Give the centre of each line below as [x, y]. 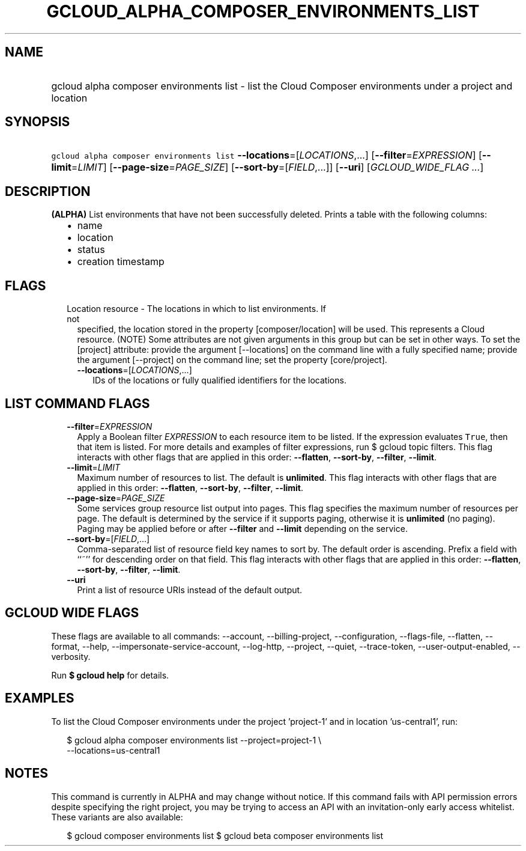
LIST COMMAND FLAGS [77, 403]
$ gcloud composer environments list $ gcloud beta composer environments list [225, 835]
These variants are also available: [117, 817]
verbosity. [71, 656]
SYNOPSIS [38, 122]
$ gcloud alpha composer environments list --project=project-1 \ [194, 740]
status [91, 250]
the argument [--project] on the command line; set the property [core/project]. [232, 360]
